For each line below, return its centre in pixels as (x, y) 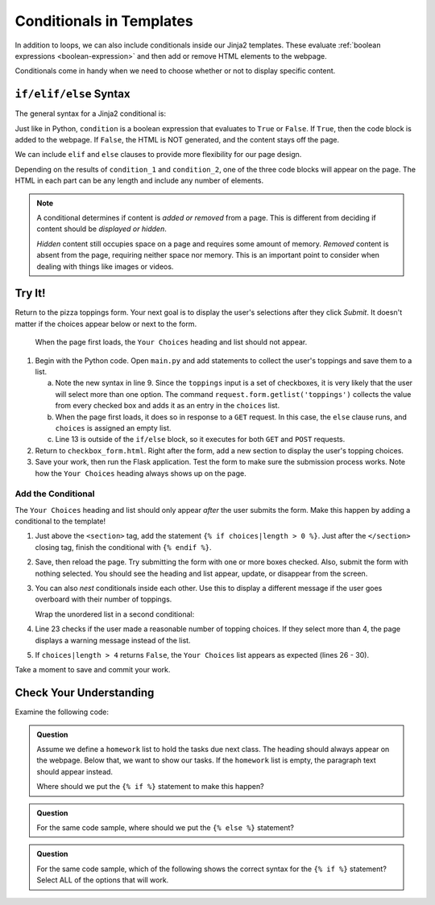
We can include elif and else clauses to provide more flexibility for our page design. (158, 155)
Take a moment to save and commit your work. (93, 670)
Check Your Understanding (85, 693)
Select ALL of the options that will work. (103, 880)
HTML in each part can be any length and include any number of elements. (139, 180)
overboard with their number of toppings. (104, 599)
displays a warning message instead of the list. (113, 640)
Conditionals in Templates (104, 21)
